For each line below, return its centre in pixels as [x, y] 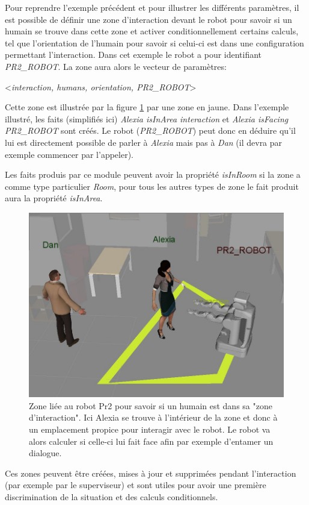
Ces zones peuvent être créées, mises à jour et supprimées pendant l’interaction [151, 473]
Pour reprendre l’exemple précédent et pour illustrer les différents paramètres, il [152, 7]
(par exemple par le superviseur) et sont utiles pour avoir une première [136, 485]
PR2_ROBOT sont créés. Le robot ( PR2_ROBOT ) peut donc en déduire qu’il [150, 130]
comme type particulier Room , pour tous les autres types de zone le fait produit [152, 186]
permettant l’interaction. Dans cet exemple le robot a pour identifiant [133, 55]
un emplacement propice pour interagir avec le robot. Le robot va [150, 429]
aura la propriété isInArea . [54, 198]
